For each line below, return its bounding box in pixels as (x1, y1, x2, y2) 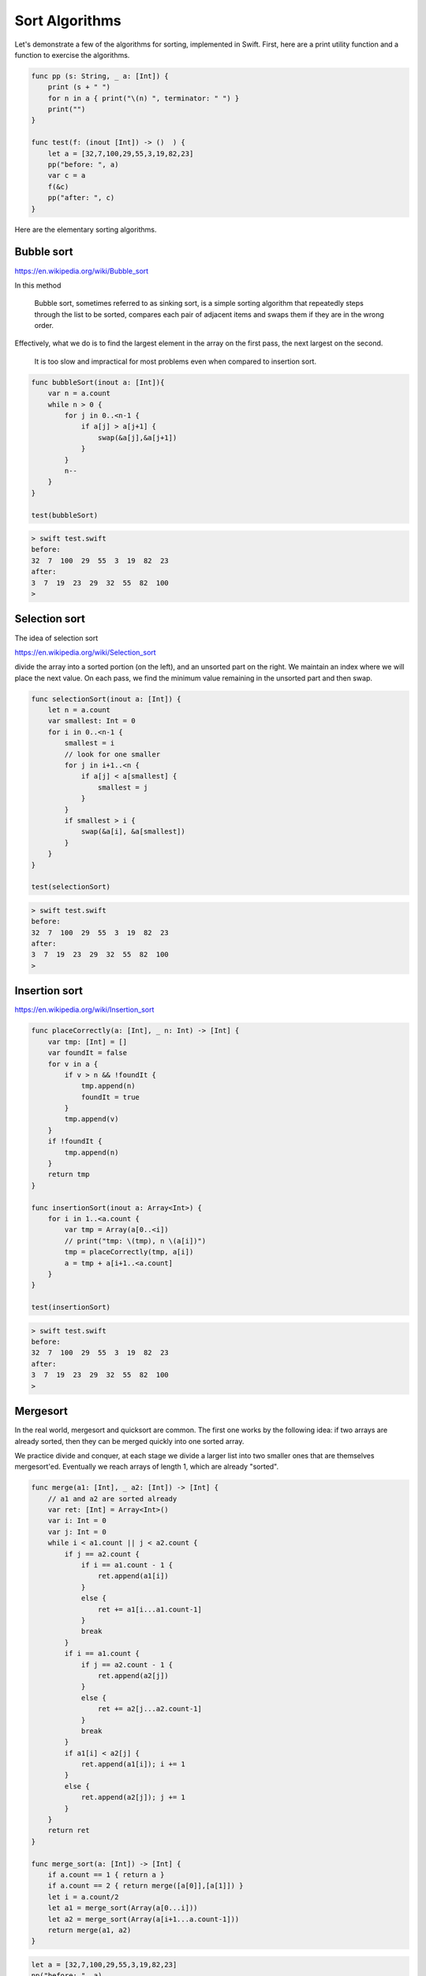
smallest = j (97, 782, 148, 792)
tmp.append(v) (64, 1114, 119, 1124)
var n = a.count (47, 389, 110, 398)
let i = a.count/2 (47, 1892, 119, 1901)
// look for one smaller (64, 749, 161, 759)
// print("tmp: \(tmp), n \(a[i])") (64, 1236, 207, 1245)
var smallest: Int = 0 (47, 716, 136, 726)
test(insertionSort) (31, 1303, 110, 1312)
